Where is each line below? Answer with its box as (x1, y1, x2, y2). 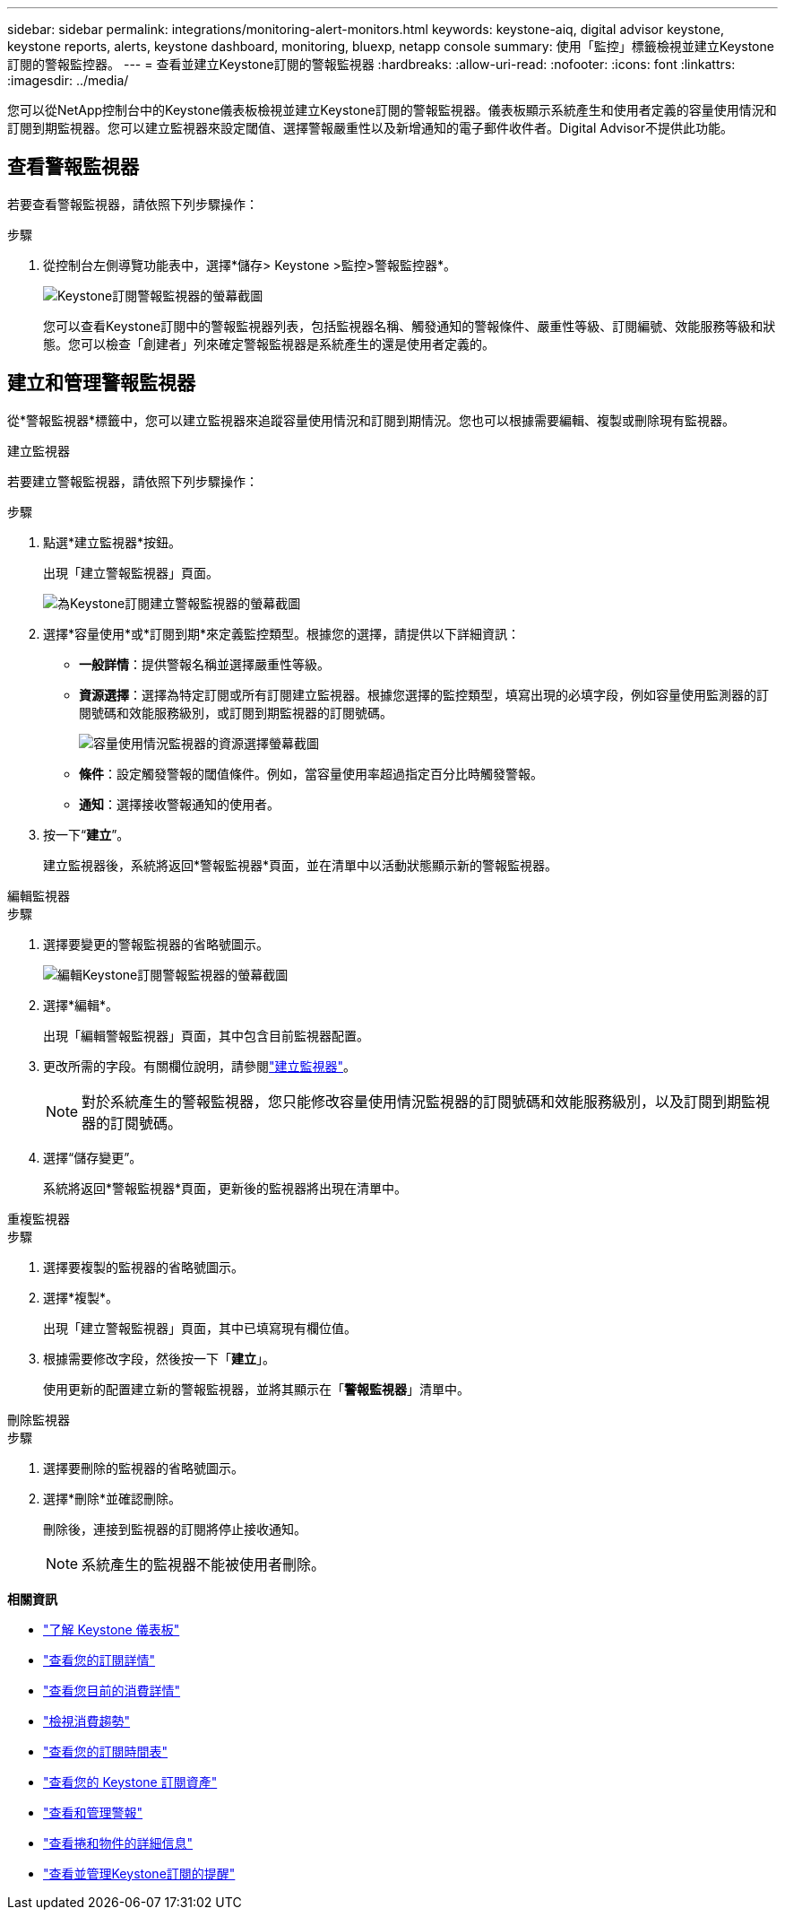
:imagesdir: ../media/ (7, 73, 129, 88)
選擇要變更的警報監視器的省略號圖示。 (43, 936, 269, 952)
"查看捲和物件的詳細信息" (43, 1834, 194, 1851)
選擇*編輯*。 (43, 997, 119, 1013)
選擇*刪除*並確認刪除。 (43, 1490, 182, 1506)
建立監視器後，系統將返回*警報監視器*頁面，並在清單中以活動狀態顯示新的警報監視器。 (43, 857, 558, 873)
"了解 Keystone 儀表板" (43, 1621, 180, 1637)
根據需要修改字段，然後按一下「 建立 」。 (43, 1350, 275, 1366)
